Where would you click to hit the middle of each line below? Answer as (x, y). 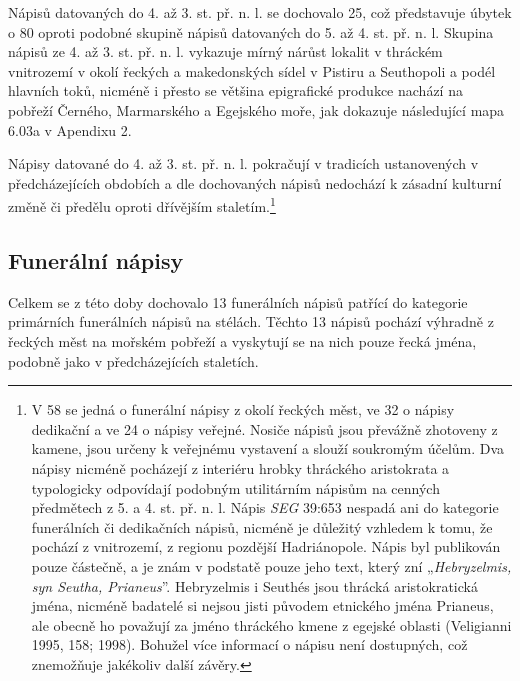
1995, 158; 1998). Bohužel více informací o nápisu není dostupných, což (249, 644)
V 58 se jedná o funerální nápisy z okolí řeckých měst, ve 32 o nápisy (243, 409)
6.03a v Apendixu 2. (70, 129)
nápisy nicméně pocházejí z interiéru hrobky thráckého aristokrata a (240, 467)
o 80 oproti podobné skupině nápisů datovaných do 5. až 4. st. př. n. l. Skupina (251, 31)
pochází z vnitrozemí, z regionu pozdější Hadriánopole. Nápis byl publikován (266, 546)
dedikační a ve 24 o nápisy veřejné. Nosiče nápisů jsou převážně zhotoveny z (264, 428)
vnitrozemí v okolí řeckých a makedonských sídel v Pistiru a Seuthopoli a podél (252, 70)
